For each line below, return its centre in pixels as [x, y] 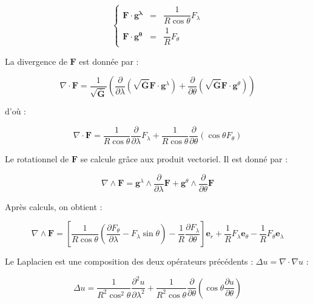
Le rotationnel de [37, 158]
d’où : [16, 111]
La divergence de [36, 61]
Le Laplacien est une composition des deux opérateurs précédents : [129, 261]
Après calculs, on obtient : [54, 206]
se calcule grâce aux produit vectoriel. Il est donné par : [184, 158]
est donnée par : [109, 61]
